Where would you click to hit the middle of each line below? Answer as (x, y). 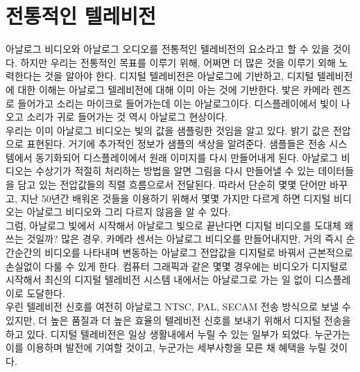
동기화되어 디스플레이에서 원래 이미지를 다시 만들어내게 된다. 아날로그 (187, 157)
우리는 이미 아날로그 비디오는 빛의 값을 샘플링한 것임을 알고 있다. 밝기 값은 (168, 130)
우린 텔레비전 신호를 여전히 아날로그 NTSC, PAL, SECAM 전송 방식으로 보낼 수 (178, 307)
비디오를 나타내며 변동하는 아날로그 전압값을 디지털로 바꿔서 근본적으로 (199, 253)
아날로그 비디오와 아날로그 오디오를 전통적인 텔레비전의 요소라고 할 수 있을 (168, 49)
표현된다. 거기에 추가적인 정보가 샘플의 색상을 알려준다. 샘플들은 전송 (176, 144)
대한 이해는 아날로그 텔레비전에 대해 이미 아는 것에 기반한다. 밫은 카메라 (174, 89)
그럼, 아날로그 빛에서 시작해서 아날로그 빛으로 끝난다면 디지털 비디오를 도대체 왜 (180, 225)
